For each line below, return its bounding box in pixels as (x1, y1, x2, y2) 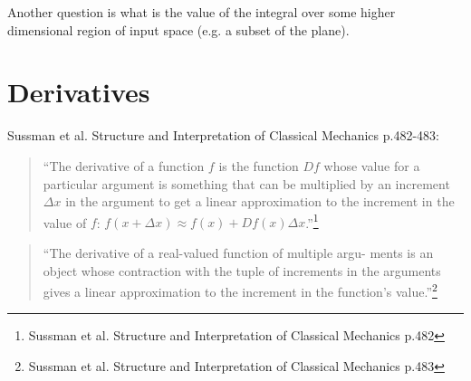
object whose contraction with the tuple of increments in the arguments (43, 261, 441, 280)
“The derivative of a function (43, 156, 205, 175)
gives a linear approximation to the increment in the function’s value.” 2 (43, 280, 437, 300)
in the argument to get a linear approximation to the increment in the (65, 192, 455, 211)
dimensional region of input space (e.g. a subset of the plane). (7, 20, 350, 39)
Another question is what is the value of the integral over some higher (7, 3, 396, 21)
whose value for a (323, 156, 420, 175)
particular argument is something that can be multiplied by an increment (43, 174, 450, 193)
